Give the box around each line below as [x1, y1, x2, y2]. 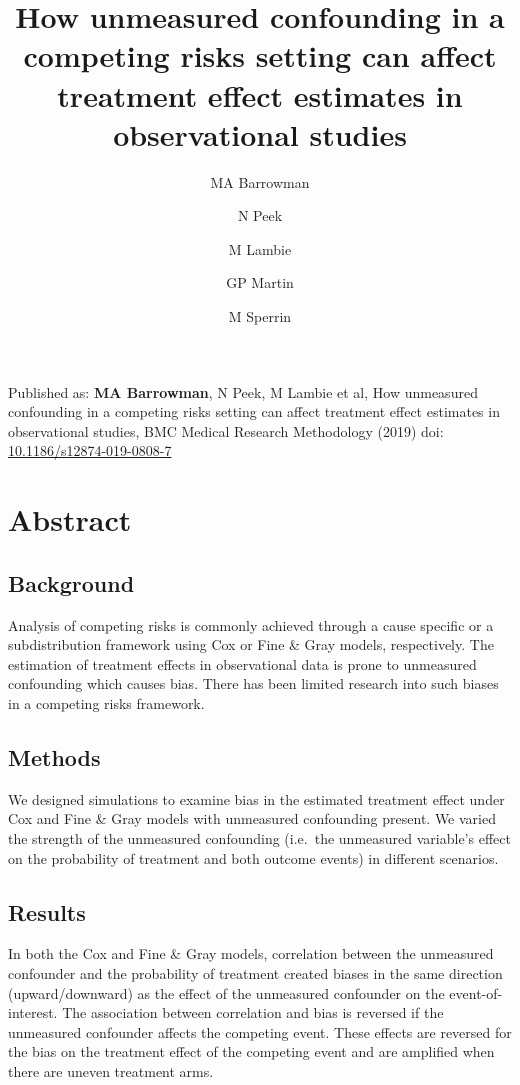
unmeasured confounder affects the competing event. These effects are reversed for [8, 1021, 512, 1042]
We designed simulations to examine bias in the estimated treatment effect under [8, 788, 505, 809]
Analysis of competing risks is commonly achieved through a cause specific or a [8, 614, 494, 635]
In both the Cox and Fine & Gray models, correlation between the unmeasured [8, 943, 494, 964]
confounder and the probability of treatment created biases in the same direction [8, 962, 503, 983]
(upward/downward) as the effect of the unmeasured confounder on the [8, 982, 445, 1003]
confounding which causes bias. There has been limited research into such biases [8, 673, 499, 694]
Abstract [8, 499, 132, 540]
